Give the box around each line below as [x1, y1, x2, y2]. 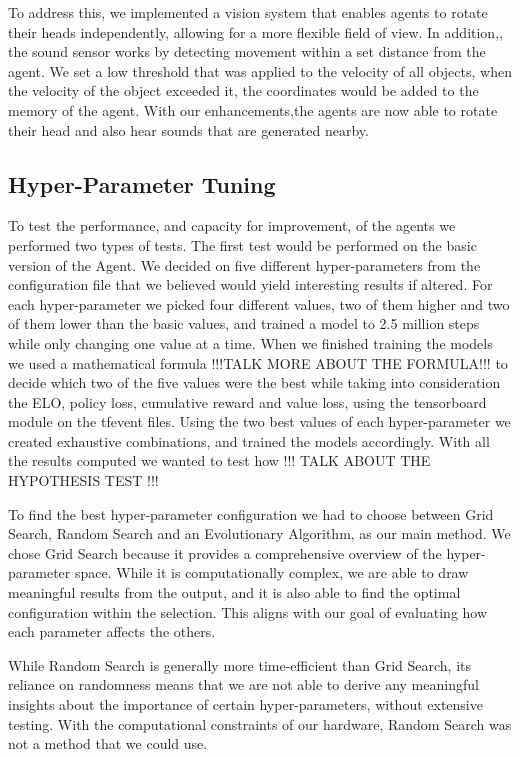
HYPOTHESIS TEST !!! [8, 470, 159, 491]
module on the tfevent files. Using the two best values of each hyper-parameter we [8, 411, 511, 432]
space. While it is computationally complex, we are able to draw [74, 562, 469, 583]
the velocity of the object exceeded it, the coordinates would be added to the [8, 80, 479, 101]
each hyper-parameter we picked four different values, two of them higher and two [8, 293, 510, 314]
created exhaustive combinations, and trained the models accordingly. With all [8, 430, 490, 451]
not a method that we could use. [8, 733, 208, 754]
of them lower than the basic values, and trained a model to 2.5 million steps [8, 313, 480, 334]
